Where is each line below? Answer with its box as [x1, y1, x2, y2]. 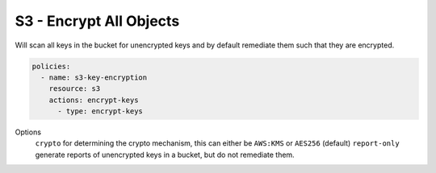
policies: [31, 61, 71, 71]
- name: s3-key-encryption [40, 72, 148, 82]
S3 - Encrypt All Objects [15, 12, 180, 30]
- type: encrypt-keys [57, 107, 143, 116]
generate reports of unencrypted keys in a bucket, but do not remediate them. [35, 150, 295, 159]
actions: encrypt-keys [48, 95, 139, 105]
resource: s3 [48, 84, 101, 93]
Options [15, 127, 42, 137]
